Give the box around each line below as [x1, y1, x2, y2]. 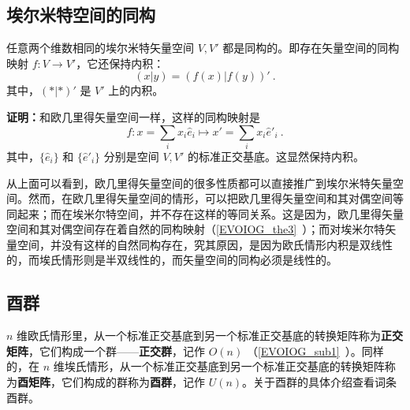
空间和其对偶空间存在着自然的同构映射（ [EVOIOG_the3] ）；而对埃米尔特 [6, 221, 386, 237]
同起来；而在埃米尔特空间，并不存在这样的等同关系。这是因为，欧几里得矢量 [6, 205, 404, 222]
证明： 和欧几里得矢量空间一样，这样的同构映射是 [6, 108, 260, 125]
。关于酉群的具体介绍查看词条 [242, 374, 397, 390]
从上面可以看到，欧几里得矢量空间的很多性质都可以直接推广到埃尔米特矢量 [6, 174, 393, 191]
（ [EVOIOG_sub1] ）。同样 [246, 342, 384, 359]
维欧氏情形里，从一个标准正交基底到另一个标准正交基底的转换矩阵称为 [17, 327, 382, 344]
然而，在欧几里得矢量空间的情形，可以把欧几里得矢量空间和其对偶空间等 [28, 190, 404, 207]
